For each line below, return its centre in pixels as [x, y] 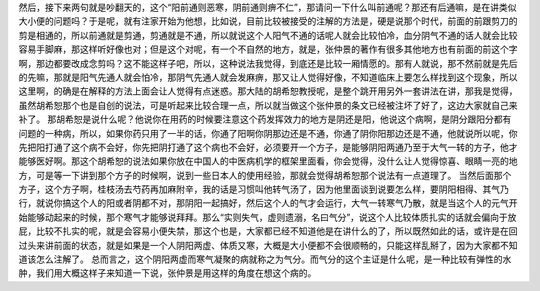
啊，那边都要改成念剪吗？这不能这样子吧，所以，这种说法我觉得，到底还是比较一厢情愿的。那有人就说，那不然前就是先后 [268, 63]
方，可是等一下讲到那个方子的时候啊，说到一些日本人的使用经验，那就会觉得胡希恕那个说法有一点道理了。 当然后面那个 [265, 175]
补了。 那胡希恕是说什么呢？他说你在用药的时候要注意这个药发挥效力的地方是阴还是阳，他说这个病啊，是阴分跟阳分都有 [265, 119]
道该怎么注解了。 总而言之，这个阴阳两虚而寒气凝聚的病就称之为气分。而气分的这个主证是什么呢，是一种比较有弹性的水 [265, 259]
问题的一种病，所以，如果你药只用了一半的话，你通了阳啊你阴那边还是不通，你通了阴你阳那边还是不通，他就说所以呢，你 [268, 133]
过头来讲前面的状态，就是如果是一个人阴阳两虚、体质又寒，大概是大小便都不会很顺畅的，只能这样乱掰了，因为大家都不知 [268, 245]
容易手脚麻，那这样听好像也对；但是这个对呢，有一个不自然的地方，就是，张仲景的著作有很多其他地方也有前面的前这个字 [268, 49]
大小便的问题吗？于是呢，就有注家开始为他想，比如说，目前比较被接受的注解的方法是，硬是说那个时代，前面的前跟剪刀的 [268, 21]
